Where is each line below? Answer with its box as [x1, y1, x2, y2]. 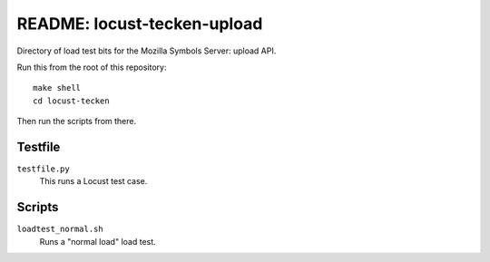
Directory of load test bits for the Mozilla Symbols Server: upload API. [16, 45, 277, 56]
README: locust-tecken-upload [16, 14, 263, 34]
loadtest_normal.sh [16, 224, 103, 235]
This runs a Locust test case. [39, 176, 148, 187]
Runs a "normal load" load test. [39, 236, 156, 247]
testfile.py [16, 164, 70, 174]
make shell [33, 82, 82, 93]
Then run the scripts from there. [16, 116, 136, 127]
